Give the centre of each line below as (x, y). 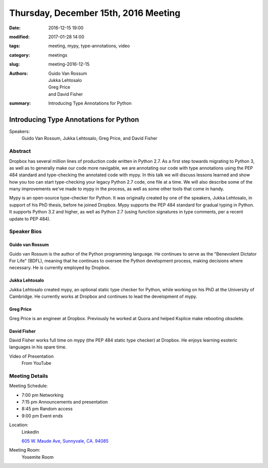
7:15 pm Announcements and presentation (65, 402)
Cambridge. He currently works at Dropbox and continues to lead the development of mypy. (103, 297)
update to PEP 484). (30, 219)
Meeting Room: (25, 450)
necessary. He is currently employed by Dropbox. (60, 267)
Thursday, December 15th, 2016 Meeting (95, 13)
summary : (20, 103)
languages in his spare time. (38, 347)
